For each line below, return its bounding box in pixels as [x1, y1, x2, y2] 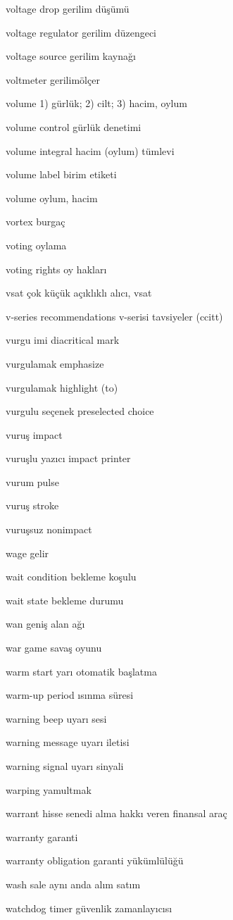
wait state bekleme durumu [6, 592, 124, 607]
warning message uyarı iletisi [6, 735, 130, 750]
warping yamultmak [6, 782, 92, 797]
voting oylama [6, 237, 67, 252]
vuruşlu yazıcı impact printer [6, 451, 131, 466]
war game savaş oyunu [6, 640, 102, 655]
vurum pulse [6, 474, 59, 489]
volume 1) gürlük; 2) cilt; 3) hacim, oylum [6, 96, 187, 111]
